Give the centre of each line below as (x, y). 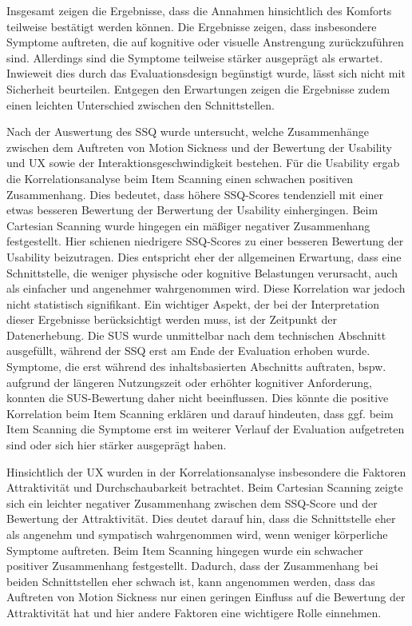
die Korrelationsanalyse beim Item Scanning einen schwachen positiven (180, 178)
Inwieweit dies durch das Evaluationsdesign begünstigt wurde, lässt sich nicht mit (206, 73)
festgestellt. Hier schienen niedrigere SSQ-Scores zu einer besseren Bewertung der (205, 241)
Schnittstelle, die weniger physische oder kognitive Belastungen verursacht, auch (202, 272)
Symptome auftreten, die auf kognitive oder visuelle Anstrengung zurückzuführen (205, 42)
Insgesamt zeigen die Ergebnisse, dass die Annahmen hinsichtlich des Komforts (199, 10)
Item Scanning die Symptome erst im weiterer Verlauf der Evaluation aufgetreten (206, 429)
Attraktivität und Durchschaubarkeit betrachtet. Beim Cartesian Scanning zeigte (205, 487)
